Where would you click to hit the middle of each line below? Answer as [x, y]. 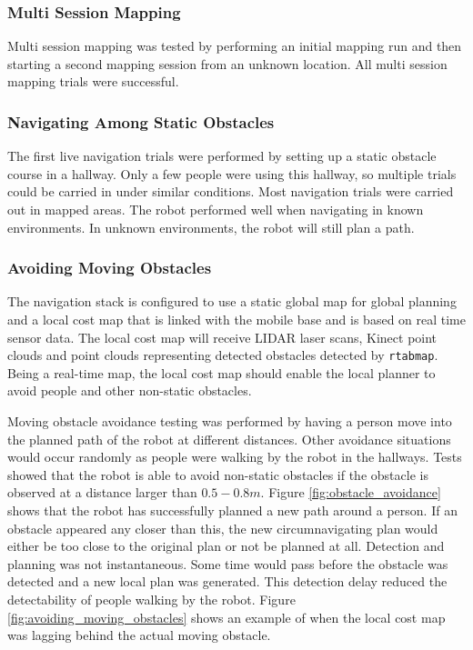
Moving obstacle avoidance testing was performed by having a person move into [230, 421]
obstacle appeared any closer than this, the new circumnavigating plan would [223, 528]
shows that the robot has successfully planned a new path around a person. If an [232, 510]
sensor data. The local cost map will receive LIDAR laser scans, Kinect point [222, 337]
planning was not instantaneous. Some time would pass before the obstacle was [228, 563]
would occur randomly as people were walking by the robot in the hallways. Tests [235, 457]
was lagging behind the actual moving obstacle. [139, 635]
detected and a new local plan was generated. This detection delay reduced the [227, 581]
